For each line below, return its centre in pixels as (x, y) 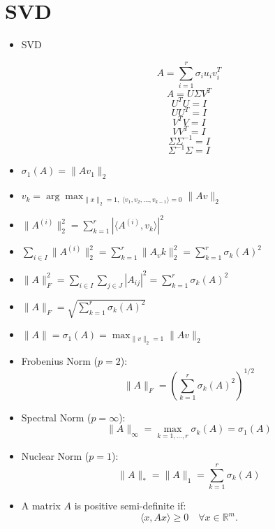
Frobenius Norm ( (60, 360)
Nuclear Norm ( (55, 456)
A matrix (41, 506)
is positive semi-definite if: (130, 506)
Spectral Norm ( (56, 417)
